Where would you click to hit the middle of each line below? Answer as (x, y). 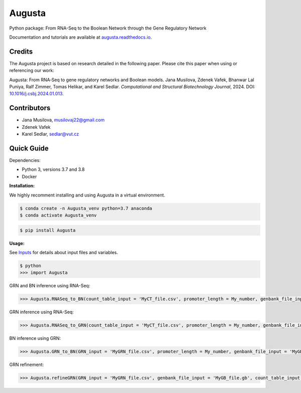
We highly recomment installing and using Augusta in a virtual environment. (87, 195)
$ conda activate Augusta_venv (58, 215)
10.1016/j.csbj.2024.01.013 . (36, 94)
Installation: (22, 186)
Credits (21, 51)
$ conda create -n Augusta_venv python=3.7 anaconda (86, 208)
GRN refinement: (27, 365)
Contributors (30, 108)
